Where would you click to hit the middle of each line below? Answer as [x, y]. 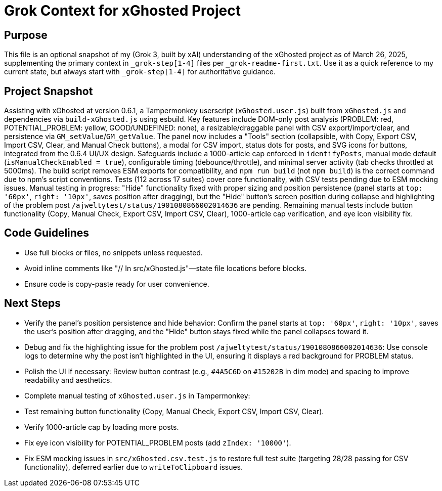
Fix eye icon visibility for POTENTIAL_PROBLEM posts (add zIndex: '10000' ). [158, 442]
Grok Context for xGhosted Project [122, 11]
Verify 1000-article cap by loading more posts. [102, 427]
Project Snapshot [49, 91]
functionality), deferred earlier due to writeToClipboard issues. [134, 467]
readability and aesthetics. [68, 380]
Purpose [26, 35]
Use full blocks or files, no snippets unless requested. [114, 252]
